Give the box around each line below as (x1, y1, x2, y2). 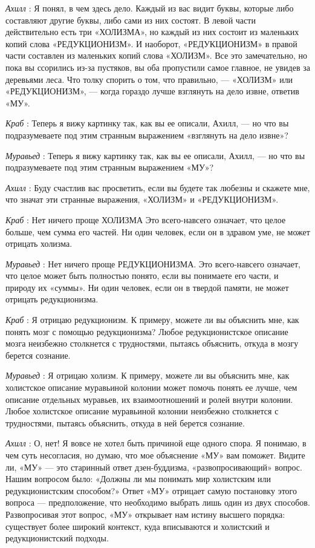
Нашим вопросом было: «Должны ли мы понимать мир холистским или (5, 472, 271, 485)
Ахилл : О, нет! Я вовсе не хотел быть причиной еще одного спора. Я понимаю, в (5, 437, 307, 449)
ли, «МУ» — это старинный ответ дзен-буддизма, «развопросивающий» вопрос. (5, 460, 302, 473)
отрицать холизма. (5, 237, 73, 250)
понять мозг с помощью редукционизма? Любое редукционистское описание (5, 325, 288, 338)
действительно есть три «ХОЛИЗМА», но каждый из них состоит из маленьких (5, 25, 299, 38)
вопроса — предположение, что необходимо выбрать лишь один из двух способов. (5, 496, 310, 509)
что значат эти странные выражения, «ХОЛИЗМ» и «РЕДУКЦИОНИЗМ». (5, 193, 279, 206)
